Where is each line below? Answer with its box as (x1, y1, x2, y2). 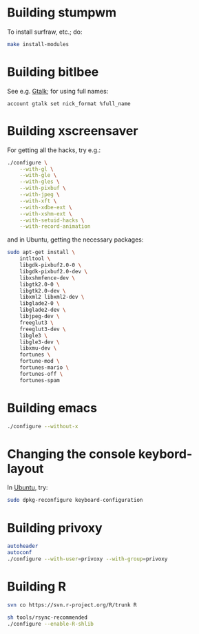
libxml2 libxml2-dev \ (19, 294, 85, 301)
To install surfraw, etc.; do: (7, 28, 83, 36)
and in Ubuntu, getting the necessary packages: (7, 235, 144, 244)
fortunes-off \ (19, 370, 63, 377)
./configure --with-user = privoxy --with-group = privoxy (7, 556, 168, 562)
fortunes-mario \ (19, 364, 70, 371)
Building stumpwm (7, 5, 117, 21)
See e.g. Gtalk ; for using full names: (7, 87, 109, 95)
